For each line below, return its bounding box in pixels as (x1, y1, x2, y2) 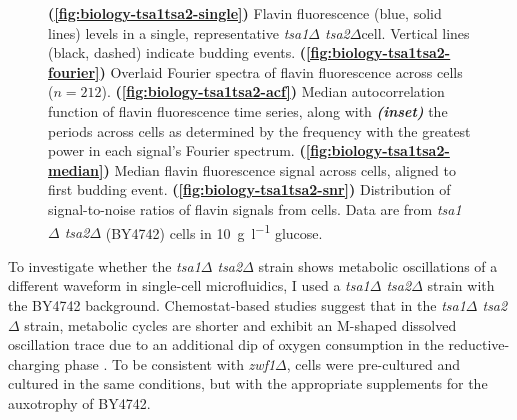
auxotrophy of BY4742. (8, 392, 151, 413)
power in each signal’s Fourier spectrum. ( (48, 140, 306, 161)
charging (8, 353, 60, 374)
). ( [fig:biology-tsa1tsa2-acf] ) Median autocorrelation (101, 81, 445, 102)
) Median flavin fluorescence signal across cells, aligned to (103, 159, 456, 180)
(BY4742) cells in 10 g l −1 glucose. (105, 219, 323, 243)
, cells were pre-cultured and (286, 353, 461, 374)
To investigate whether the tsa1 (8, 255, 201, 276)
